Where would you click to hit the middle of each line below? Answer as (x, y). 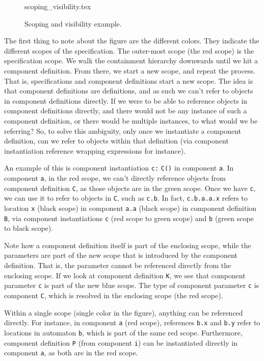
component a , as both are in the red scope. (71, 353)
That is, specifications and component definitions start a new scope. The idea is (129, 80)
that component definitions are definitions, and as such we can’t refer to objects (129, 91)
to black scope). (29, 228)
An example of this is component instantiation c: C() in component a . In (119, 168)
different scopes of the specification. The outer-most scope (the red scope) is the (129, 50)
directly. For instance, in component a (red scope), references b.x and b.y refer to (132, 322)
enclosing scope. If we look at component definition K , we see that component (125, 275)
